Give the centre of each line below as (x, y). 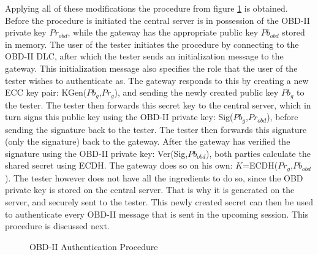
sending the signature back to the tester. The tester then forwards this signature (156, 129)
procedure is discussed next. (57, 226)
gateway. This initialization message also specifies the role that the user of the (151, 68)
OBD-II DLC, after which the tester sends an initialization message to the (144, 56)
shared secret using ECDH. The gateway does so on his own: (119, 165)
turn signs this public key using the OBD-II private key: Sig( (119, 117)
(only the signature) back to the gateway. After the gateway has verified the (148, 141)
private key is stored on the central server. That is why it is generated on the (150, 190)
